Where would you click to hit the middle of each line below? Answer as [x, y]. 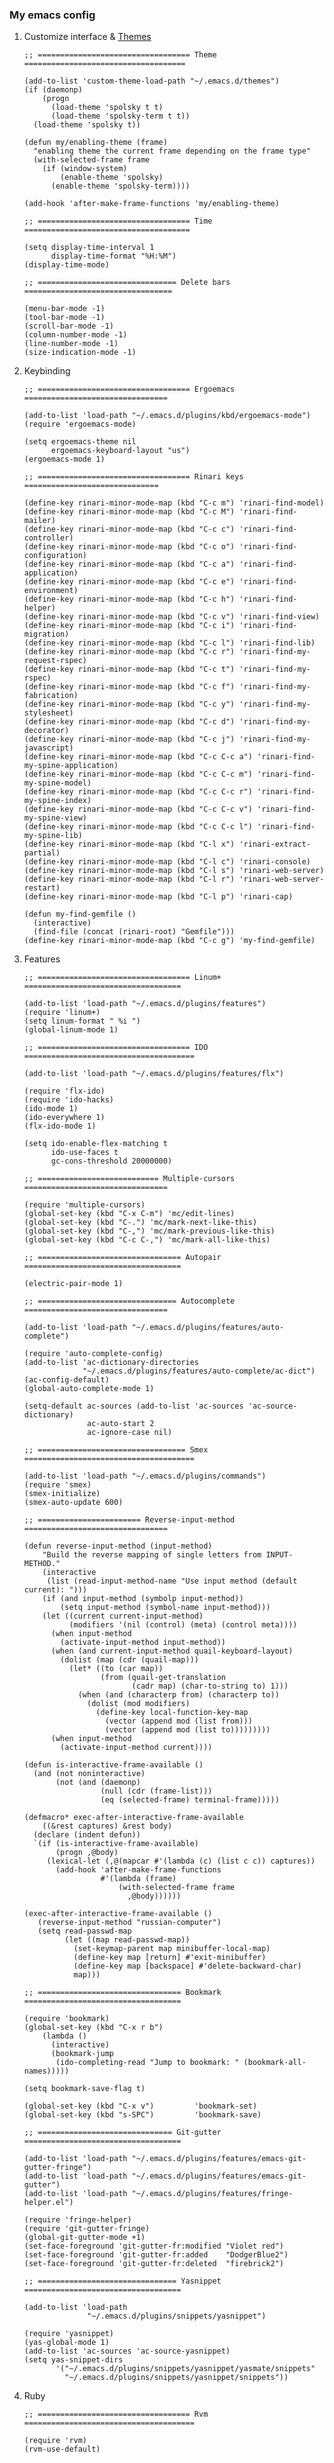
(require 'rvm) [55, 2441]
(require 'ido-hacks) [68, 1100]
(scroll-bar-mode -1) [68, 326]
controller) [48, 538]
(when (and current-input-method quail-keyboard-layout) [172, 1651]
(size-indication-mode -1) [80, 353]
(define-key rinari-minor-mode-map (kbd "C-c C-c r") [138, 792]
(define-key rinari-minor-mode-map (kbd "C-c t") [129, 669]
